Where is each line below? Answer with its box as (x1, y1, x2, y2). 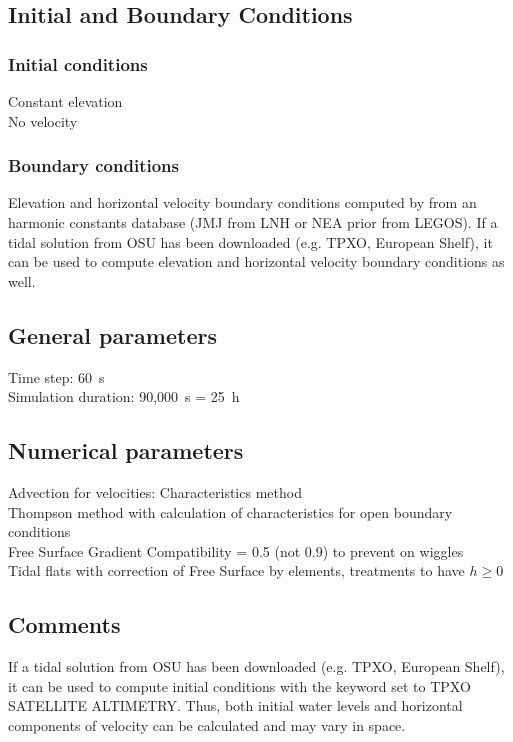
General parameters (8, 319, 217, 350)
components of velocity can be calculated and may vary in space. (8, 714, 406, 735)
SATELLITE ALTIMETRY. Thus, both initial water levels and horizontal (8, 695, 463, 716)
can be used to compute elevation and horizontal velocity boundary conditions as (8, 251, 505, 272)
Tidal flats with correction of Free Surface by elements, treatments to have (8, 560, 465, 581)
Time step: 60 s (8, 366, 105, 387)
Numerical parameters (8, 435, 244, 466)
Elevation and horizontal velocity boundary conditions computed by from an (8, 192, 477, 213)
